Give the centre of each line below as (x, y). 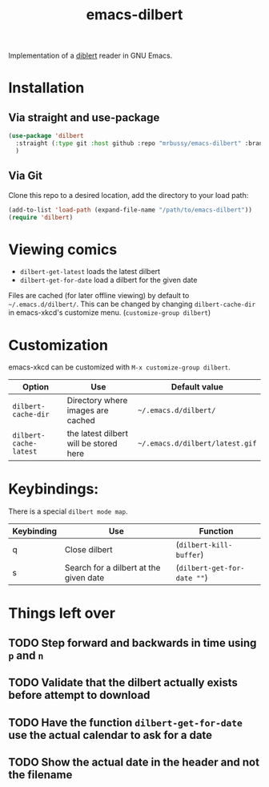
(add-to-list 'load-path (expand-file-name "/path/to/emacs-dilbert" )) (130, 210)
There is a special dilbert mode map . (68, 511)
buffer (188, 555)
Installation (46, 88)
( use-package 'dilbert (46, 136)
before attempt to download (79, 695)
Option (36, 387)
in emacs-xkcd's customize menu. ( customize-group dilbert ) (110, 313)
